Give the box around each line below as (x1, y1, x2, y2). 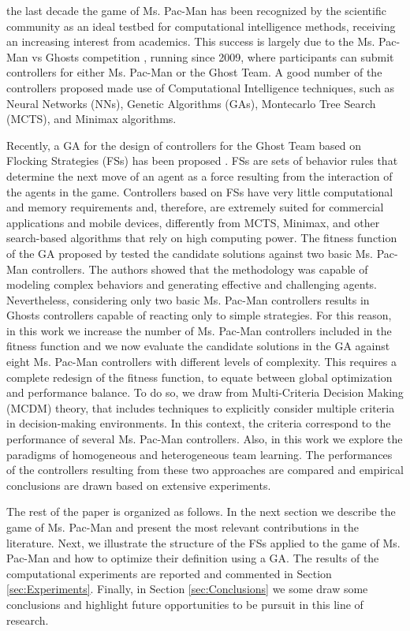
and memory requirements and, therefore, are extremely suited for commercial (6, 199, 384, 215)
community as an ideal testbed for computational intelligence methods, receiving (6, 17, 396, 34)
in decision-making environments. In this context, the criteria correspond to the (6, 415, 391, 431)
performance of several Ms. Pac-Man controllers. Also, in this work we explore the (6, 431, 403, 447)
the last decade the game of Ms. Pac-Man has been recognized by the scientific (6, 2, 386, 18)
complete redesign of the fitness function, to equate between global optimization (6, 368, 393, 385)
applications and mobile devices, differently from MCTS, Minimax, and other (6, 214, 380, 230)
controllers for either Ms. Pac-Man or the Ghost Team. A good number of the (6, 64, 382, 80)
